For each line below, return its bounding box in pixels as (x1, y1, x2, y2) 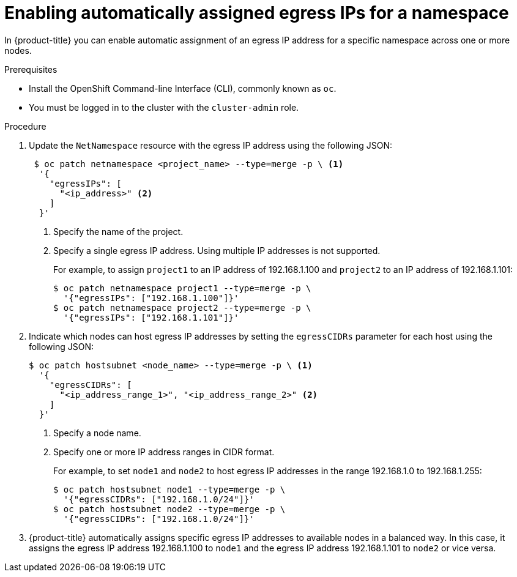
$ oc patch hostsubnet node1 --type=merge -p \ (53, 484, 286, 494)
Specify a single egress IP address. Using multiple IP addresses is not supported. (53, 245, 381, 256)
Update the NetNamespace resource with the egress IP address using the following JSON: (29, 140, 393, 151)
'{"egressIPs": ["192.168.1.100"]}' (63, 292, 239, 303)
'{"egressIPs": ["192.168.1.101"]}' (63, 312, 239, 322)
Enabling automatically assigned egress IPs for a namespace (4, 2, 509, 23)
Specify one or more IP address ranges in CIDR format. (53, 446, 275, 457)
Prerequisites (4, 64, 58, 75)
